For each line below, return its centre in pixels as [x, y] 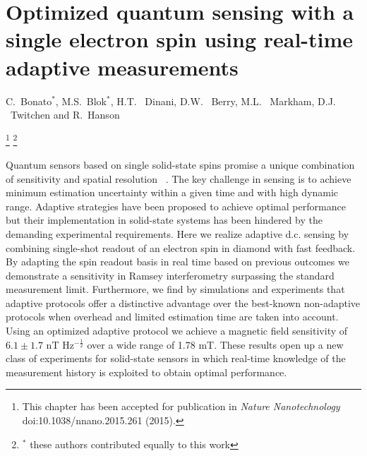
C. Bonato [29, 101]
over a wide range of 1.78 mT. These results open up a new [215, 344]
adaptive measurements [122, 67]
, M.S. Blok [81, 101]
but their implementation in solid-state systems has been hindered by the [164, 220]
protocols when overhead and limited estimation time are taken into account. [172, 317]
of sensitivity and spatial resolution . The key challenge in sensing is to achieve [179, 178]
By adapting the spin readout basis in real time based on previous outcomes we [178, 262]
